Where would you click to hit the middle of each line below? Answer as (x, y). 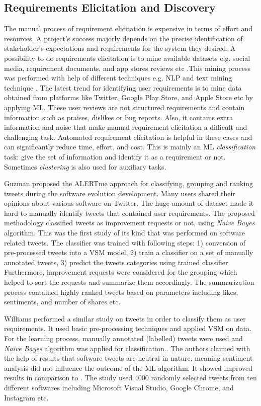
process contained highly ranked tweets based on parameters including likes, (121, 292)
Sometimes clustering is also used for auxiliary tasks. (85, 166)
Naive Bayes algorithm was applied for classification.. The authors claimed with (127, 348)
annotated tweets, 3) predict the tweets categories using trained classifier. (117, 262)
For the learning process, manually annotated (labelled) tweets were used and (123, 338)
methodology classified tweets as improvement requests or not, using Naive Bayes (129, 223)
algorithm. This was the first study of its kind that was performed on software (125, 233)
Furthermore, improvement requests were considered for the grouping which (121, 272)
